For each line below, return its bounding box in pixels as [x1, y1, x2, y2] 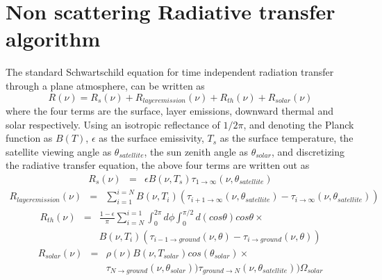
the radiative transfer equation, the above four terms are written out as [6, 158, 310, 172]
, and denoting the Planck [243, 117, 354, 131]
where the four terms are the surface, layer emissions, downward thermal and [6, 103, 333, 117]
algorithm [6, 24, 101, 53]
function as [6, 131, 53, 145]
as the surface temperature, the [219, 131, 354, 145]
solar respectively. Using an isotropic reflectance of [6, 117, 220, 131]
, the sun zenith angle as [144, 144, 248, 158]
